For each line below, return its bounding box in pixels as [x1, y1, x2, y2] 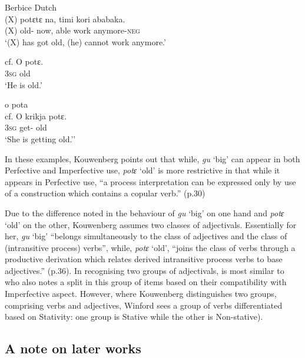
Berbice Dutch [5, 1, 57, 13]
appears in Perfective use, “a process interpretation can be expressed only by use [5, 175, 296, 188]
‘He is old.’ [5, 78, 42, 91]
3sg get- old [5, 121, 47, 133]
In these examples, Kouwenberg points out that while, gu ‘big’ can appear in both [5, 152, 300, 165]
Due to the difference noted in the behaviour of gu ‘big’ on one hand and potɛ [5, 206, 284, 219]
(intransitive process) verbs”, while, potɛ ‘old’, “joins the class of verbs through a [5, 241, 296, 253]
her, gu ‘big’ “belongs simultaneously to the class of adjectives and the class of [5, 230, 287, 242]
